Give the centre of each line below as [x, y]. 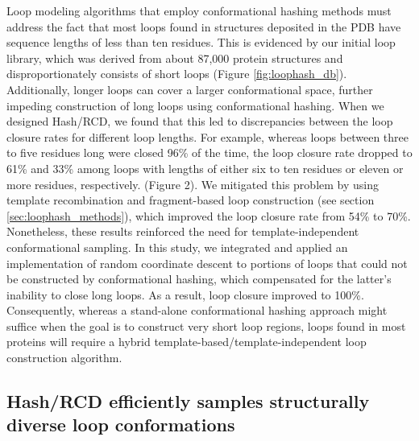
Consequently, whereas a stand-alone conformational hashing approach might [197, 310]
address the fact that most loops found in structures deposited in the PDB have [204, 26]
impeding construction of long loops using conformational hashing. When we [195, 105]
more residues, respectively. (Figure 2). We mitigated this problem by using [193, 184]
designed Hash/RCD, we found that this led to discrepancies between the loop [200, 121]
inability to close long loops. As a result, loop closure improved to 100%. [185, 294]
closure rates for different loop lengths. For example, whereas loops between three [207, 136]
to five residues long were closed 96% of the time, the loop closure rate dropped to [209, 152]
